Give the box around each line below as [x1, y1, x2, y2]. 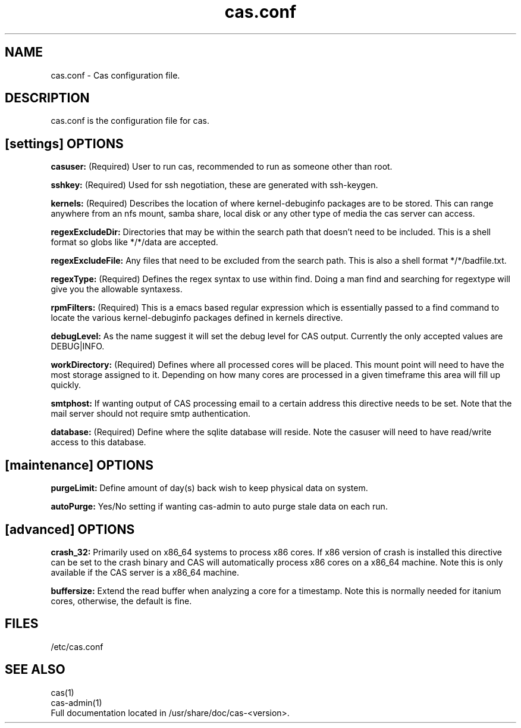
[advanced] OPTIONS [5, 521, 135, 537]
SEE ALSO [5, 662, 65, 677]
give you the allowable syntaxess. [51, 284, 183, 295]
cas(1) [51, 687, 74, 698]
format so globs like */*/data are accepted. [51, 237, 218, 248]
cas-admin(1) [51, 697, 102, 708]
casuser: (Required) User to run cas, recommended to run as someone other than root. [51, 161, 393, 172]
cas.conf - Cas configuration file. [51, 70, 180, 80]
